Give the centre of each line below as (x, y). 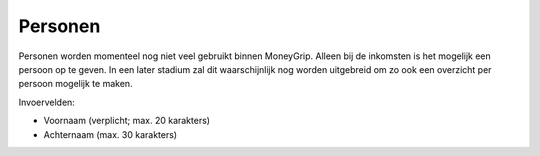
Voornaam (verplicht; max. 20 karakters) (126, 121)
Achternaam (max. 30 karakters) (110, 134)
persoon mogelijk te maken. (76, 84)
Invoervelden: (46, 102)
